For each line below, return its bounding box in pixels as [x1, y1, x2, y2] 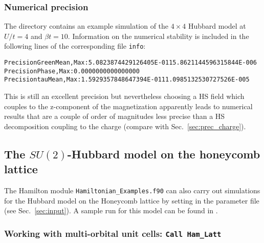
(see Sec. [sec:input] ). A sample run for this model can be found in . [4, 205, 218, 216]
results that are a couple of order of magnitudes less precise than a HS [4, 111, 225, 121]
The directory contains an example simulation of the [4, 21, 169, 31]
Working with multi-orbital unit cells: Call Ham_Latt [4, 227, 222, 239]
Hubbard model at [188, 21, 246, 31]
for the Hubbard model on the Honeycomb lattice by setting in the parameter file [4, 195, 259, 206]
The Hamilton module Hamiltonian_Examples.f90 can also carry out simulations [4, 185, 260, 195]
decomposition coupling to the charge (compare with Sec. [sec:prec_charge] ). [4, 120, 246, 131]
